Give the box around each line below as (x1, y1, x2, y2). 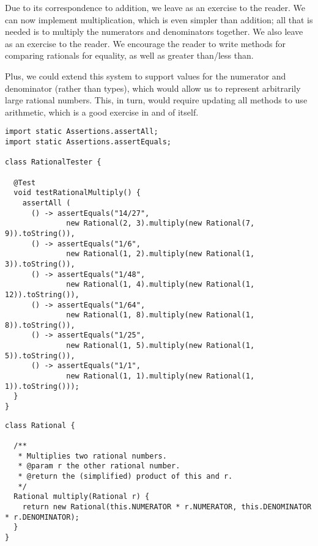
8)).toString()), (5, 320, 75, 330)
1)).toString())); (5, 382, 79, 391)
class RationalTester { (5, 158, 102, 167)
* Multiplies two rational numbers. (18, 451, 167, 460)
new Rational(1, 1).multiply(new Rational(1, (66, 372, 255, 381)
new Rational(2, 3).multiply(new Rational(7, (66, 219, 255, 228)
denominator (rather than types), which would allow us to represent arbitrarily (5, 81, 301, 94)
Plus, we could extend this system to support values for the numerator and (5, 69, 286, 82)
